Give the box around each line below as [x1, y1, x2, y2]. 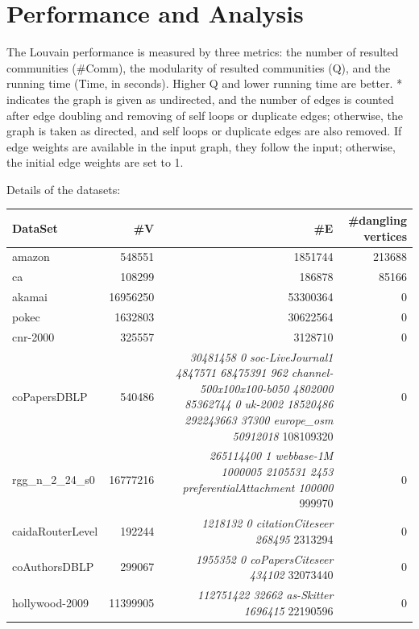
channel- [291, 364, 334, 381]
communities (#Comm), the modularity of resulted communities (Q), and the [6, 59, 391, 76]
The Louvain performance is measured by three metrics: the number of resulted [6, 43, 399, 60]
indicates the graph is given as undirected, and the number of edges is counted [6, 90, 394, 107]
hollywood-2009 [12, 594, 89, 610]
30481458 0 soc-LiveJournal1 [189, 348, 334, 365]
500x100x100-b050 [200, 379, 289, 396]
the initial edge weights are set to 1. [6, 154, 184, 171]
